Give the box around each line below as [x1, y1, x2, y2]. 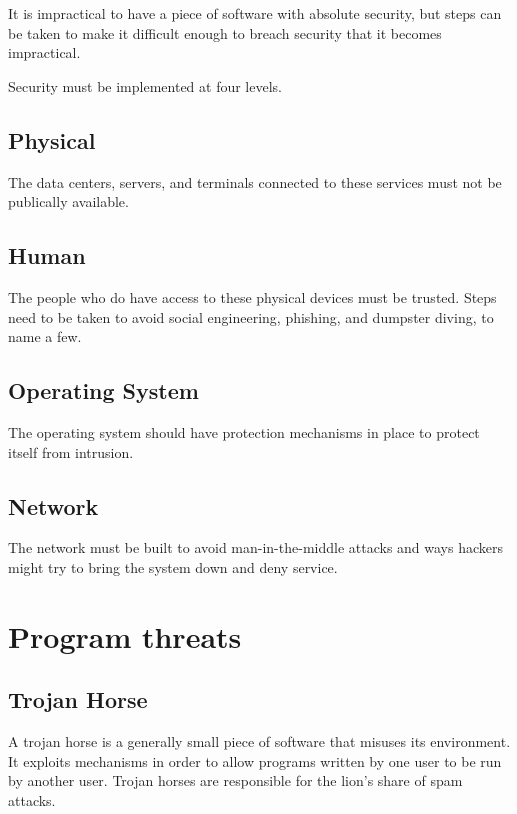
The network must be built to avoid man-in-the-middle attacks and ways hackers [8, 537, 504, 558]
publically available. [8, 191, 129, 212]
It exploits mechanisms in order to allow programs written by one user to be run [8, 750, 502, 771]
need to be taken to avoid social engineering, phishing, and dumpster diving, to [8, 306, 494, 327]
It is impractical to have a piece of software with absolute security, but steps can [8, 3, 502, 23]
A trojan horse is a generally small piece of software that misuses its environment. [8, 731, 511, 752]
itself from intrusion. [8, 441, 134, 462]
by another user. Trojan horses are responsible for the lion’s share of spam [8, 770, 463, 791]
